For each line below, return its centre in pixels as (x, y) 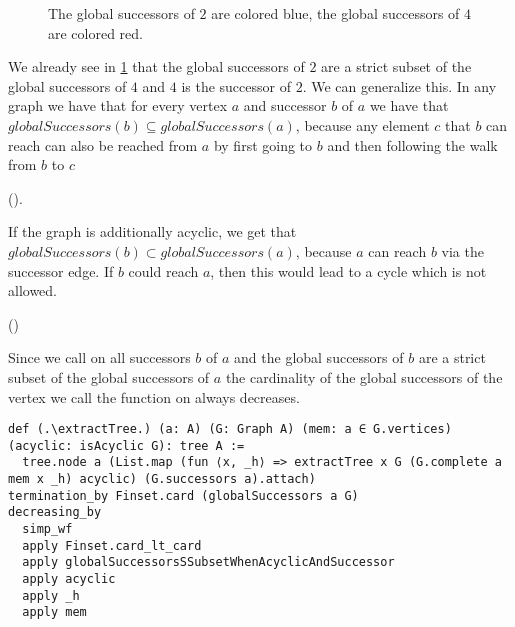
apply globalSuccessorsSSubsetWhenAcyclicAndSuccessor (208, 562)
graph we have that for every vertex (118, 105)
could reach (163, 270)
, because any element (362, 124)
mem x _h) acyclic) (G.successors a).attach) (162, 479)
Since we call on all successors (99, 357)
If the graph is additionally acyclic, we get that (152, 231)
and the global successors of (319, 357)
